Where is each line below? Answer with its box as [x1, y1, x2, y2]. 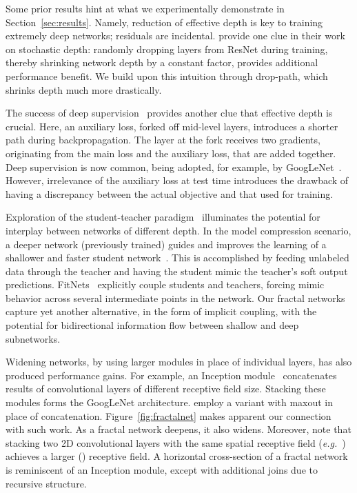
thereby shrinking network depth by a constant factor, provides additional [6, 55, 318, 70]
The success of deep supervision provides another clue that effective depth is [6, 105, 333, 120]
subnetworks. [6, 331, 61, 345]
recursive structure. [6, 476, 87, 490]
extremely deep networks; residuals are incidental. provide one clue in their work [6, 28, 345, 43]
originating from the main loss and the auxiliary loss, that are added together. [6, 145, 336, 160]
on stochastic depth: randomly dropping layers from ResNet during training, [6, 41, 328, 56]
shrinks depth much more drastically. [6, 82, 162, 97]
